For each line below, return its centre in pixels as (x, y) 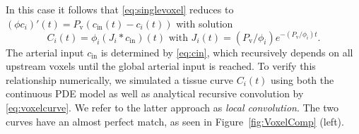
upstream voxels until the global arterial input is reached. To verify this (161, 66)
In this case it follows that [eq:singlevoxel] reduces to (120, 9)
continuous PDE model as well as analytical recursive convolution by (155, 93)
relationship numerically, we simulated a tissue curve (120, 79)
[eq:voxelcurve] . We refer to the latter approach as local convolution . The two (172, 108)
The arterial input (45, 52)
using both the (302, 79)
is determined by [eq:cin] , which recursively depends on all (227, 52)
